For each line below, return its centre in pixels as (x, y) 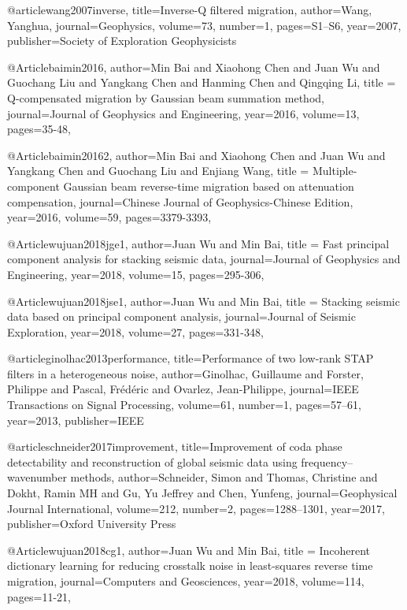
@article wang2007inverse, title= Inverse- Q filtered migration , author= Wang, (190, 9)
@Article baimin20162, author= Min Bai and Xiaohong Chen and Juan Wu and (196, 155)
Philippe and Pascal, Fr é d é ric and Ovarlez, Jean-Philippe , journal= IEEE (183, 389)
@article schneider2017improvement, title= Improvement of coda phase (175, 446)
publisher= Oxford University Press (92, 524)
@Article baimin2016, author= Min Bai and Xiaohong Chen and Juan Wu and (194, 67)
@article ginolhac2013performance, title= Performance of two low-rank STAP (191, 358)
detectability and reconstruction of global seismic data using (152, 461)
